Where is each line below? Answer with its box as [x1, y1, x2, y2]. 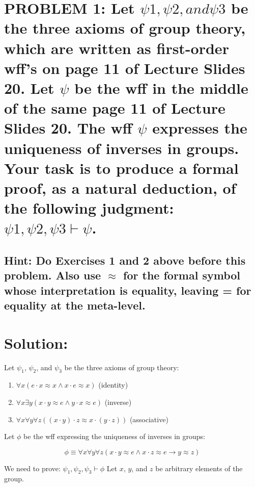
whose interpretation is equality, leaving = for [4, 282, 251, 298]
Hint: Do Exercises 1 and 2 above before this [4, 252, 246, 268]
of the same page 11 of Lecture [4, 97, 225, 118]
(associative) [129, 414, 168, 424]
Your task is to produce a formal [4, 157, 239, 178]
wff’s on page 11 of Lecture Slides [4, 57, 245, 78]
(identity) [98, 379, 128, 390]
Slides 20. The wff [4, 117, 132, 138]
